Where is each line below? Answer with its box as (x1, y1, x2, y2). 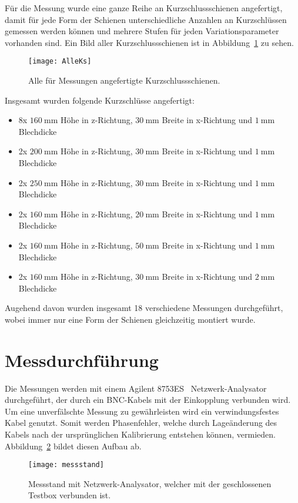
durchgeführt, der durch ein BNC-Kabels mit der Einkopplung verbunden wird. (5, 393, 291, 406)
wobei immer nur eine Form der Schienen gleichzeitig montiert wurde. (5, 313, 256, 325)
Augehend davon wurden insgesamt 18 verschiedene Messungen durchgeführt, (5, 302, 283, 314)
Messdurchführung (5, 348, 159, 372)
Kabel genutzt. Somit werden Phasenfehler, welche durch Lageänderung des (5, 416, 277, 429)
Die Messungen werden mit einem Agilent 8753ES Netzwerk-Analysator (5, 382, 267, 394)
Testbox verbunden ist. (28, 489, 111, 501)
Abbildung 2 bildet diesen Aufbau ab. (5, 439, 142, 452)
